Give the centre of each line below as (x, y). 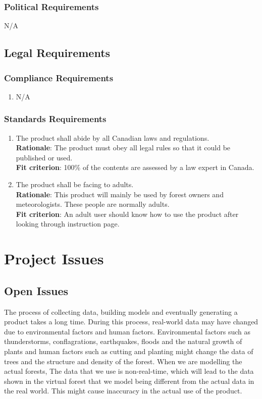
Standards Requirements (55, 119)
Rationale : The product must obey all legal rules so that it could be (123, 148)
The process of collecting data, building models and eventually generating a (121, 311)
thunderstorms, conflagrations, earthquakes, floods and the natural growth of (123, 341)
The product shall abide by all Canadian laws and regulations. (113, 137)
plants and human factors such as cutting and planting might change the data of (129, 351)
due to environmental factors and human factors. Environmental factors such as (127, 331)
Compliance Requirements (59, 77)
